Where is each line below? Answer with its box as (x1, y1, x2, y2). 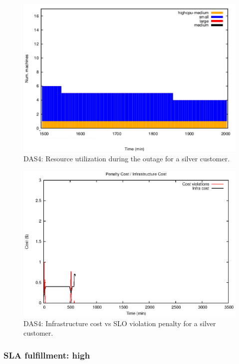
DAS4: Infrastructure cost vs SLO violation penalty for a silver (23, 318, 216, 328)
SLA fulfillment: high (3, 349, 90, 361)
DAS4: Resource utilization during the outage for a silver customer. (23, 153, 230, 164)
